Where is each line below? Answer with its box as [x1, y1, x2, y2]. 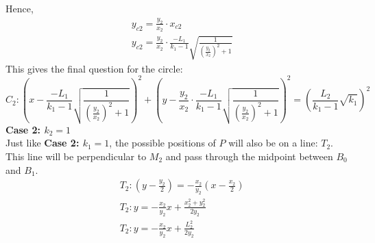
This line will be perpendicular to [5, 149, 147, 163]
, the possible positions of [109, 136, 216, 150]
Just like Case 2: [5, 136, 80, 150]
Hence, [5, 1, 34, 15]
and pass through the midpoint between [165, 149, 333, 163]
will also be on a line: [228, 136, 318, 150]
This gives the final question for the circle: [5, 61, 183, 75]
